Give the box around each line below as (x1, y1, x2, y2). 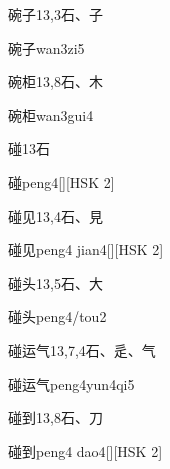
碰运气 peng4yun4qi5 (8, 373, 135, 394)
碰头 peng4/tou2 (8, 306, 107, 327)
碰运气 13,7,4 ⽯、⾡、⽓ (8, 339, 156, 360)
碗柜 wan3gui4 (8, 104, 94, 125)
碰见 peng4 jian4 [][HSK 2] (8, 239, 164, 260)
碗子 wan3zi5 (8, 37, 85, 58)
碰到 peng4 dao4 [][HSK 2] (8, 440, 163, 461)
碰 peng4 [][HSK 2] (8, 171, 115, 192)
